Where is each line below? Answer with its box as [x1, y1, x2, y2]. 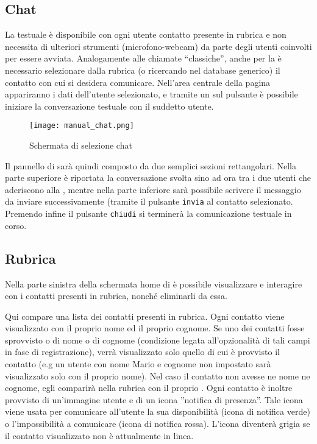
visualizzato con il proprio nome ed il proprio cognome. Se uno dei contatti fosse [5, 322, 305, 334]
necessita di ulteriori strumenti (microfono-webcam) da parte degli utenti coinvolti [5, 40, 312, 52]
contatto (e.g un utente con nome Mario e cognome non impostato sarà [5, 358, 271, 370]
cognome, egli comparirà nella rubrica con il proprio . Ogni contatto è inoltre [5, 381, 293, 394]
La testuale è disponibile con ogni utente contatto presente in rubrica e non [5, 28, 287, 41]
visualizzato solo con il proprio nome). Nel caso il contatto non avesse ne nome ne [5, 369, 310, 382]
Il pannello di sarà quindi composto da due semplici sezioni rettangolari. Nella [5, 159, 297, 172]
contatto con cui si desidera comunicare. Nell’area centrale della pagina [5, 76, 271, 88]
